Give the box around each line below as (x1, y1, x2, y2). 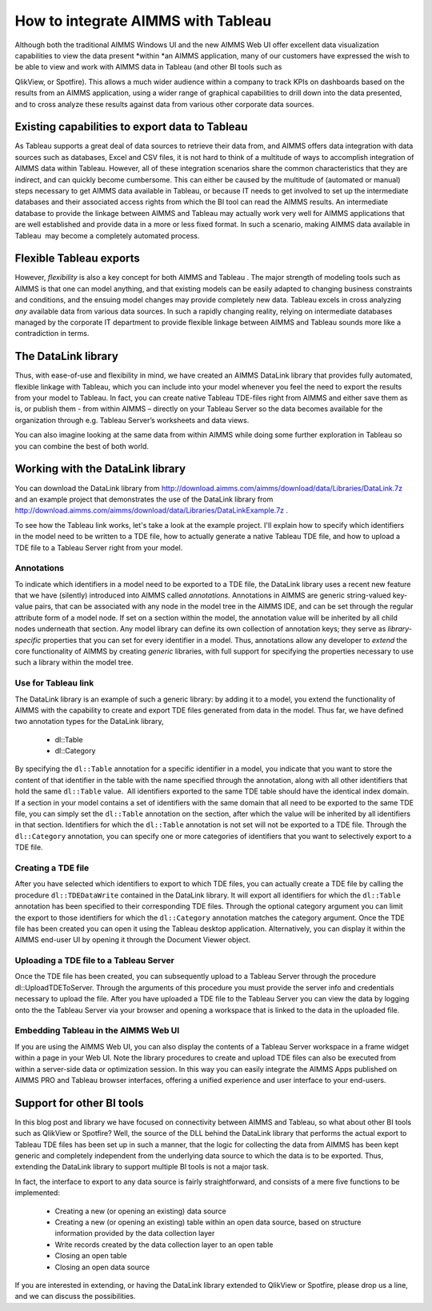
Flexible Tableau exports (14, 252, 140, 266)
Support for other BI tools (14, 1096, 144, 1109)
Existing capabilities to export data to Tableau (14, 120, 248, 134)
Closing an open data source (54, 1262, 150, 1272)
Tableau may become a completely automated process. (14, 230, 200, 240)
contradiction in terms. (14, 329, 90, 338)
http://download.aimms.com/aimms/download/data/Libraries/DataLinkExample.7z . (14, 506, 288, 515)
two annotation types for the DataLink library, (14, 717, 164, 726)
